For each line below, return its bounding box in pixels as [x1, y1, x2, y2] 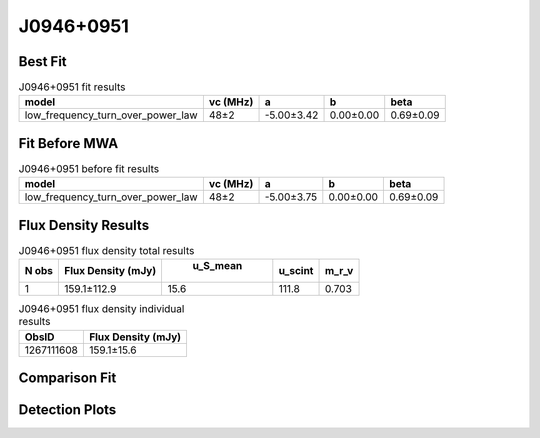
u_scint [278, 264, 314, 278]
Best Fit [18, 53, 67, 70]
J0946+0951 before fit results [18, 162, 160, 176]
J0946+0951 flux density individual [18, 302, 185, 316]
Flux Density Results [18, 216, 150, 234]
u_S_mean [192, 259, 243, 273]
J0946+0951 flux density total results [18, 244, 195, 258]
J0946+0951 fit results [18, 80, 126, 94]
